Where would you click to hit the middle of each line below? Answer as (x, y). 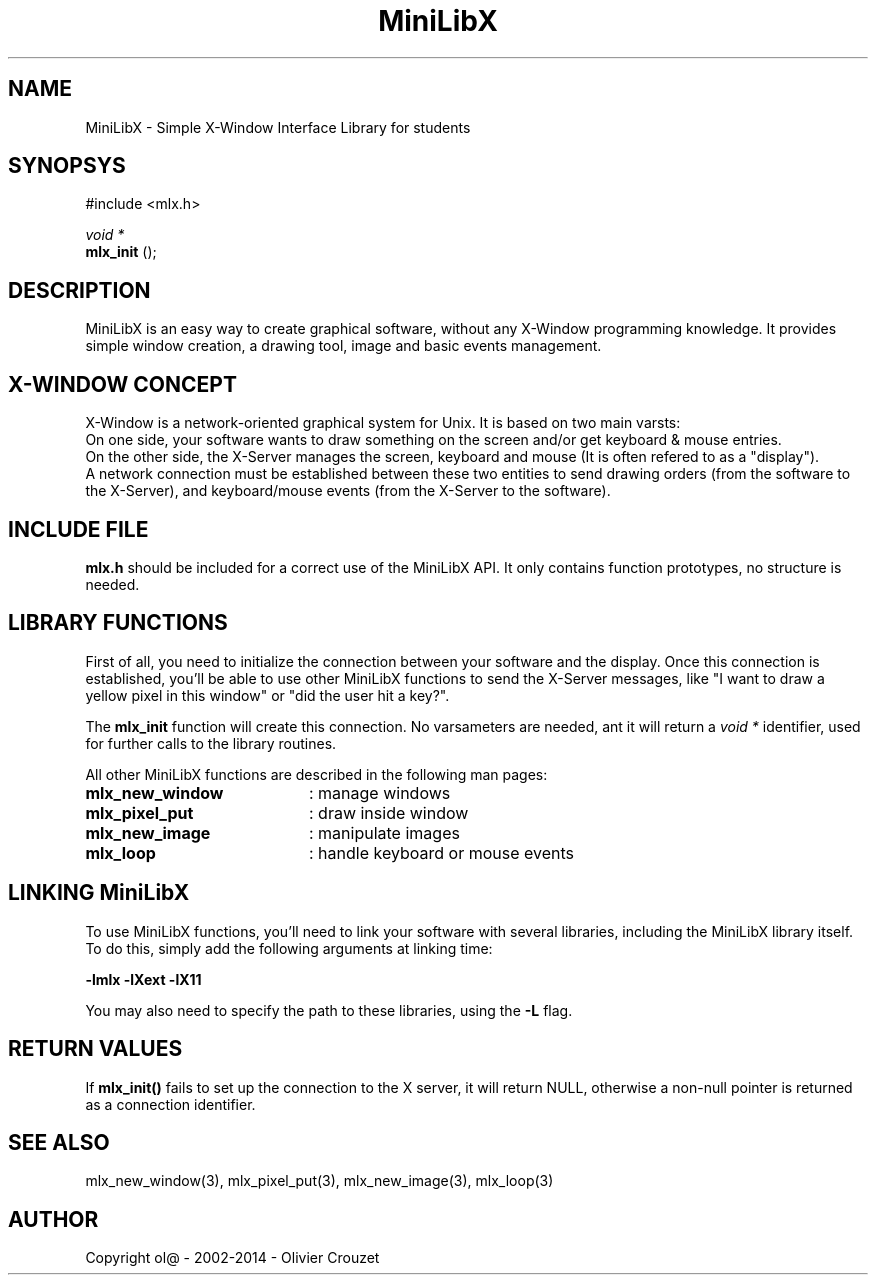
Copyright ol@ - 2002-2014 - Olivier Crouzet (232, 1258)
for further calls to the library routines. (211, 743)
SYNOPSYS (67, 166)
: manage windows (379, 792)
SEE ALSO (59, 1142)
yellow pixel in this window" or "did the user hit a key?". (267, 695)
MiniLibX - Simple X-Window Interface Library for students (278, 127)
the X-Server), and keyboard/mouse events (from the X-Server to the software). (348, 491)
